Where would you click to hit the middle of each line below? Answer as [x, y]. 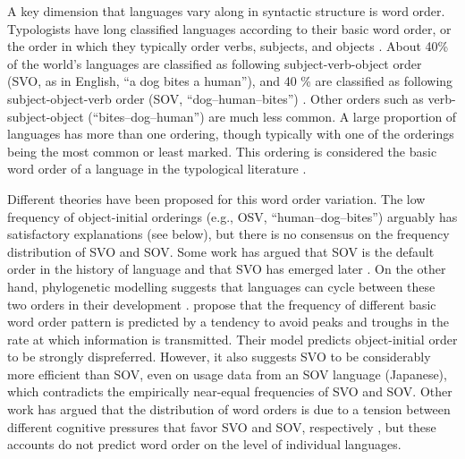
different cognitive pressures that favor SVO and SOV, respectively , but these [222, 426]
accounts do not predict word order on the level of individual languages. [204, 444]
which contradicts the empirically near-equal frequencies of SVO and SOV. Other [230, 391]
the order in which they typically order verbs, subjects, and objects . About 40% [228, 46]
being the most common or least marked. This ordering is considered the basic [222, 151]
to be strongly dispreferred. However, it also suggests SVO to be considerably [219, 357]
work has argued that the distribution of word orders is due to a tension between [229, 409]
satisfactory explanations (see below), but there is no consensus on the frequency [228, 234]
